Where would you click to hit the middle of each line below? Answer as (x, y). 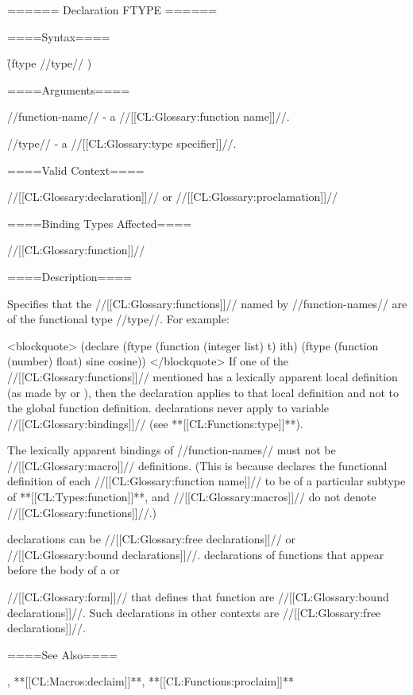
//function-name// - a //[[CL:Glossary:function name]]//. (149, 116)
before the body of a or (64, 570)
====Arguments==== (69, 89)
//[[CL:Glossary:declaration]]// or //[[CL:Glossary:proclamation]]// (173, 197)
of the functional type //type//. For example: (118, 319)
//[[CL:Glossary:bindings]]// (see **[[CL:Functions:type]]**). (155, 423)
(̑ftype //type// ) (50, 63)
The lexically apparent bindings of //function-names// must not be (172, 450)
